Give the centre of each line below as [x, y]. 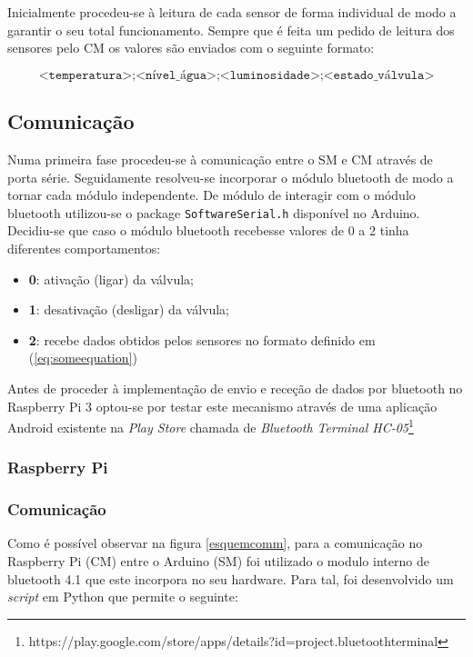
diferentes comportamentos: [84, 249]
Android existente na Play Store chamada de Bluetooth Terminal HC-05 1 [211, 426]
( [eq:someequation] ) [83, 358]
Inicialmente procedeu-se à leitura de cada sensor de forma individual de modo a [232, 12]
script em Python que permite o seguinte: [123, 597]
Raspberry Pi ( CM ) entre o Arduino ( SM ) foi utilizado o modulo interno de [218, 561]
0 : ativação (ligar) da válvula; [111, 279]
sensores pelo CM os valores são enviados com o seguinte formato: [191, 48]
